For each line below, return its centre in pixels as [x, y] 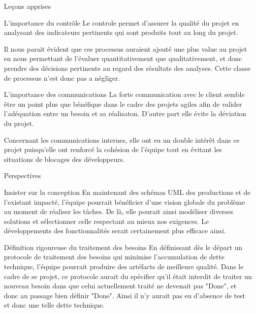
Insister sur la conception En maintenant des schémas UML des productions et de [127, 192]
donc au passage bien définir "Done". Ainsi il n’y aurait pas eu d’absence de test [125, 295]
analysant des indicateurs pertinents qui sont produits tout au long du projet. [121, 32]
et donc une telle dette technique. [54, 305]
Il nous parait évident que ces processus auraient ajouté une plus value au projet [126, 48]
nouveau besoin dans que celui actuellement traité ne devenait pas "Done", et [120, 286]
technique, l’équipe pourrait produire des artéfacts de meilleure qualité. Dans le [124, 266]
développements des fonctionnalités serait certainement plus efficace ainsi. [115, 231]
